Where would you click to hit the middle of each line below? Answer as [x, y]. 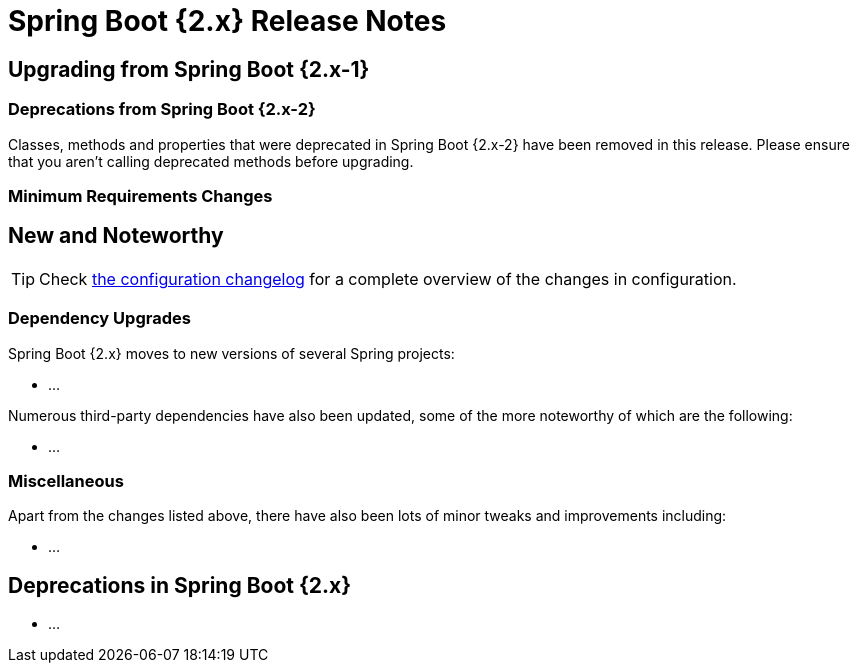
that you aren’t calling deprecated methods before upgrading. [211, 161]
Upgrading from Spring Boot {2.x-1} [189, 69]
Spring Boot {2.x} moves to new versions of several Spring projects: [231, 353]
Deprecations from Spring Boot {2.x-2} [162, 109]
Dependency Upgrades [99, 318]
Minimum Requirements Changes [140, 195]
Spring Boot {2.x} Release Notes [227, 21]
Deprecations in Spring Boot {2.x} [180, 585]
